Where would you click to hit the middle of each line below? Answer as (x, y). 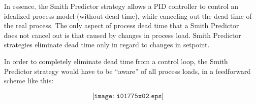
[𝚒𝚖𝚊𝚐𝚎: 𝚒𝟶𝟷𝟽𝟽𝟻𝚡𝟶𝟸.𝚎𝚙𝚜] (128, 96)
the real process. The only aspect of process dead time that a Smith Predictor (122, 25)
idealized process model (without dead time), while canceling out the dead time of (128, 16)
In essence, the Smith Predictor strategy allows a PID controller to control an (121, 6)
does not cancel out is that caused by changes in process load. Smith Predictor (123, 35)
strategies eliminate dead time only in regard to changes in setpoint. (107, 45)
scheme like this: (29, 81)
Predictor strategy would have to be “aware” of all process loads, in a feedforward (128, 71)
